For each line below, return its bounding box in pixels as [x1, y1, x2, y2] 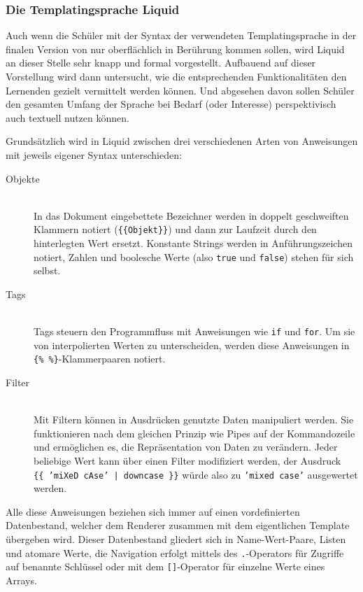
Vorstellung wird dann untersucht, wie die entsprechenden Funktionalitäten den [6, 69, 347, 83]
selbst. [34, 263, 61, 278]
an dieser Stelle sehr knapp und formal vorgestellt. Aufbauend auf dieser [6, 55, 316, 70]
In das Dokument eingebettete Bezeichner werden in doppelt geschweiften [34, 208, 349, 223]
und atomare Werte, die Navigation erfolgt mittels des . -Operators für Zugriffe [6, 545, 344, 560]
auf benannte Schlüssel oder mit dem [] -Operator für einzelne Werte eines [6, 559, 325, 574]
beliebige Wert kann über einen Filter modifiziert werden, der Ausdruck [34, 453, 341, 467]
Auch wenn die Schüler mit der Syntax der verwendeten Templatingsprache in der [6, 28, 357, 43]
